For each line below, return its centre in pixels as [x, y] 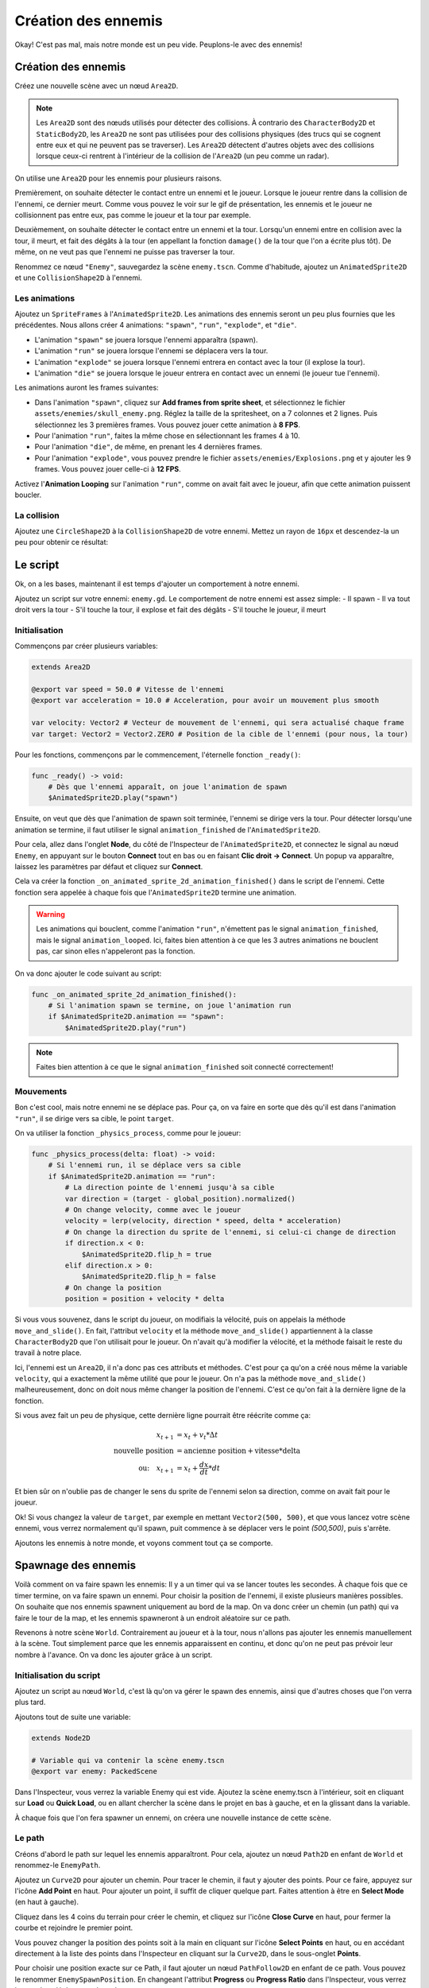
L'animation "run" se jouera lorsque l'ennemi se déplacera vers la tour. [151, 351]
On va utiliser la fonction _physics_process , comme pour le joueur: [128, 1133]
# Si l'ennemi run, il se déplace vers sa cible [145, 1165]
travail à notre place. [48, 1353]
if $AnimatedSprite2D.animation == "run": [132, 1176]
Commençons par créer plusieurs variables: [86, 646]
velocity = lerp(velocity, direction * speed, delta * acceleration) [203, 1221]
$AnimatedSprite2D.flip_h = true [147, 1254]
